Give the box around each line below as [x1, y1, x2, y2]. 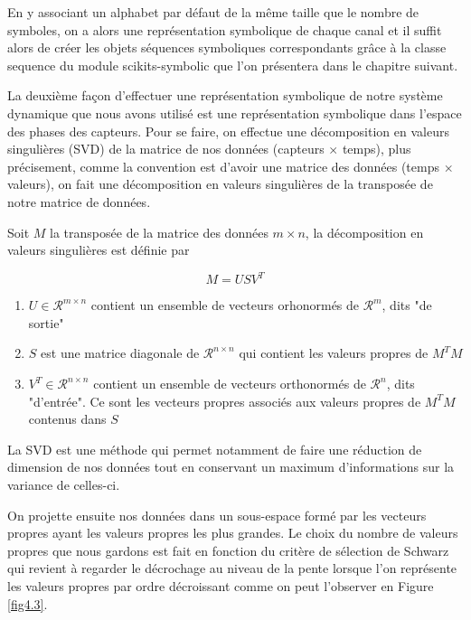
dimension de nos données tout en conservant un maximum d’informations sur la [7, 457, 455, 476]
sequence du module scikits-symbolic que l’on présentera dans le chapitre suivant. [7, 55, 458, 74]
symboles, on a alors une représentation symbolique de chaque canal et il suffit [7, 20, 442, 39]
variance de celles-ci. [7, 474, 120, 493]
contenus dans [28, 409, 107, 428]
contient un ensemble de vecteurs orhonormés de [90, 296, 360, 315]
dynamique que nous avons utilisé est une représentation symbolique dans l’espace [7, 103, 462, 122]
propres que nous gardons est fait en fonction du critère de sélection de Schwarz [7, 540, 449, 559]
